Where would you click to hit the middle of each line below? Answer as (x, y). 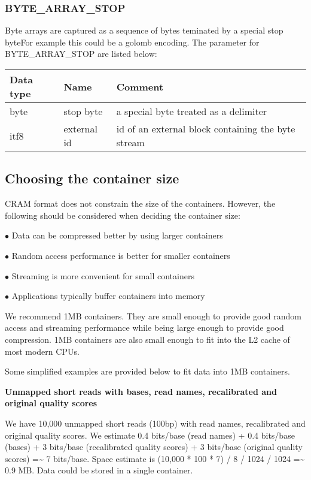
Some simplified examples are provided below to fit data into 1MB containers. (147, 371)
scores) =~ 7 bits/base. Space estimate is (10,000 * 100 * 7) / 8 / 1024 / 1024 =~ (155, 458)
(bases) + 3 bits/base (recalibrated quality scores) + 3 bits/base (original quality (154, 447)
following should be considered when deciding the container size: (123, 215)
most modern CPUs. (42, 351)
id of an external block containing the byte (206, 129)
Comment (140, 86)
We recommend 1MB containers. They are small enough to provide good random (153, 316)
